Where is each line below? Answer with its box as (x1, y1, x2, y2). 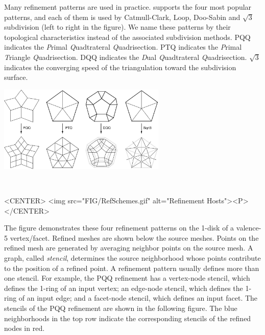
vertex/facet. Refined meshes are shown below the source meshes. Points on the (10, 232, 259, 243)
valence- (236, 222, 261, 233)
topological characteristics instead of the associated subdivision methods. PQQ (4, 31, 251, 42)
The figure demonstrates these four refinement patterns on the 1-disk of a (4, 222, 234, 233)
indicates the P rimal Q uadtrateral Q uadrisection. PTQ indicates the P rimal (4, 41, 242, 52)
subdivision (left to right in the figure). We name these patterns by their (4, 22, 231, 32)
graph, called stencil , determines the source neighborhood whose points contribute (4, 252, 261, 263)
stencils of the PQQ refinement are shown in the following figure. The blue (4, 302, 237, 313)
